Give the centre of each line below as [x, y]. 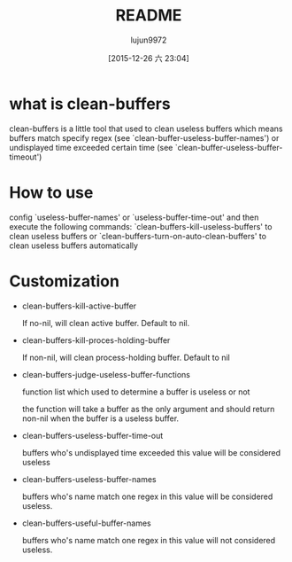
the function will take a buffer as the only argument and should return [148, 409]
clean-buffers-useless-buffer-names [89, 479]
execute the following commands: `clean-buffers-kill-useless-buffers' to [141, 226]
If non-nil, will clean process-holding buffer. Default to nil [126, 357]
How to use [51, 192]
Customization [64, 281]
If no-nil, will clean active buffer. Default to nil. [106, 323]
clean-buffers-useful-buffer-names [87, 523]
